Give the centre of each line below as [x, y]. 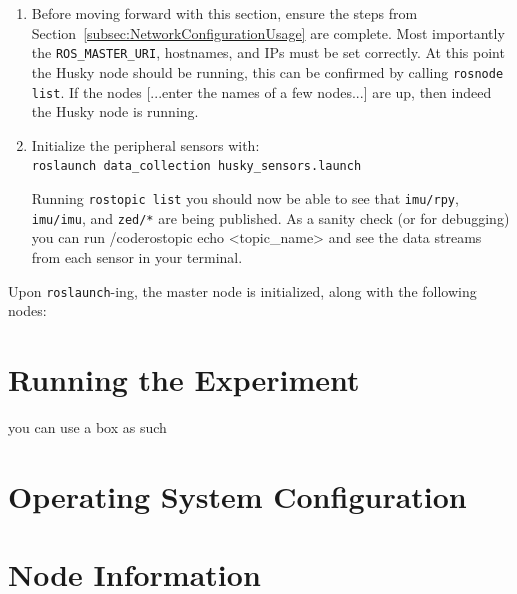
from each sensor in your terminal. [137, 256]
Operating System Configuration [237, 495]
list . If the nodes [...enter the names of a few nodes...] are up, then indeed [261, 91]
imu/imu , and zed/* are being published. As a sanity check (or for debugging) [270, 217]
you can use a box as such [87, 426]
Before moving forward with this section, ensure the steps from [224, 13]
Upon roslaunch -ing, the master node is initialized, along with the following [242, 290]
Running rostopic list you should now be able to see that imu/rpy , [245, 198]
